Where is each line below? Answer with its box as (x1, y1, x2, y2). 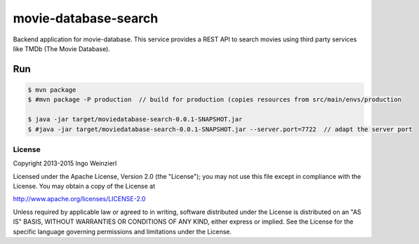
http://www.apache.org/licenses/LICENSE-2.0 (13, 195, 146, 203)
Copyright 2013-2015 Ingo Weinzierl (13, 159, 117, 168)
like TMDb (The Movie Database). (13, 44, 110, 53)
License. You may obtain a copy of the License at (13, 182, 156, 191)
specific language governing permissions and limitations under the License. (13, 227, 232, 236)
